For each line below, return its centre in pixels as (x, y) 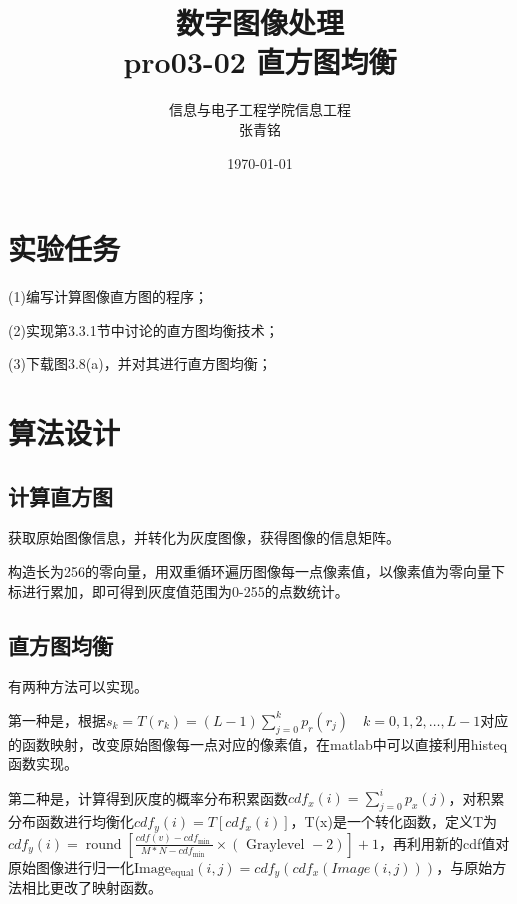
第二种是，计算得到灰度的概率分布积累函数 (148, 797)
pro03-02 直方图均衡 (260, 61)
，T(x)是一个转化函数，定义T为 (394, 821)
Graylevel (275, 844)
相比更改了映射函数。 (91, 887)
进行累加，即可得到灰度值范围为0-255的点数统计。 (185, 590)
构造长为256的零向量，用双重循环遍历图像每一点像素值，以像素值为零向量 (249, 570)
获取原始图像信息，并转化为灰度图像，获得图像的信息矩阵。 (204, 537)
